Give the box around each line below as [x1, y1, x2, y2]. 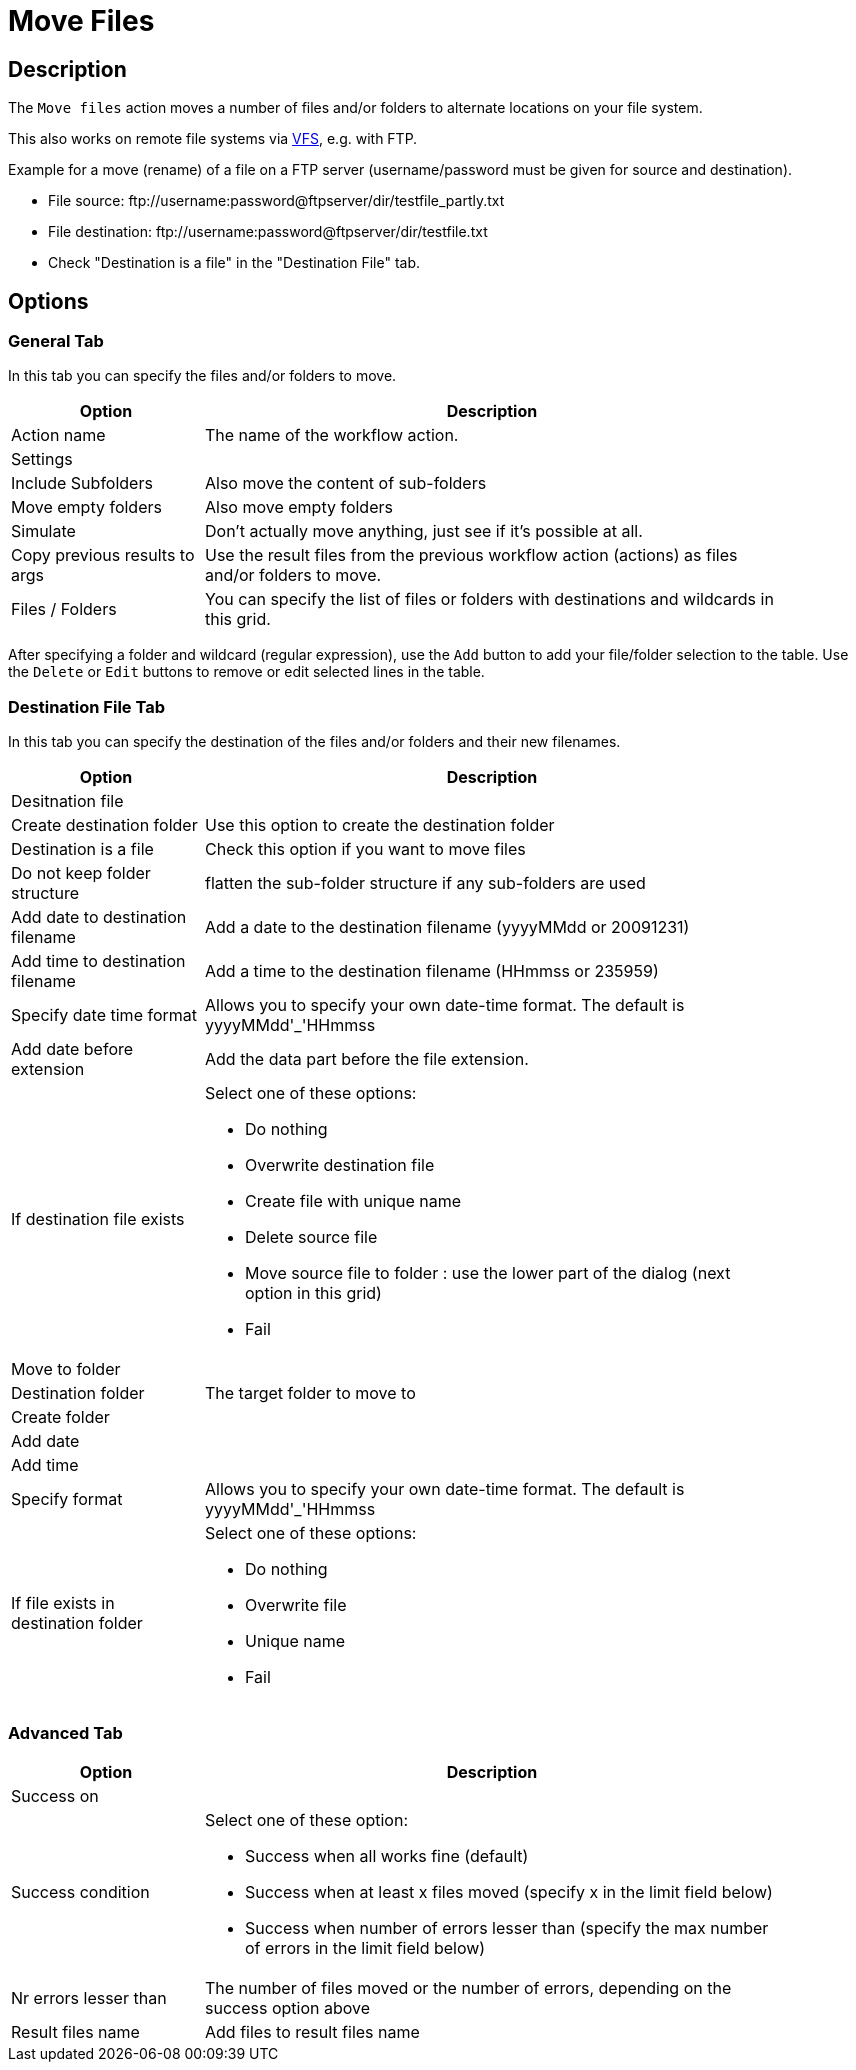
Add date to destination [11, 907, 187, 928]
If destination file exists [11, 1209, 185, 1230]
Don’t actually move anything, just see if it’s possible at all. [205, 521, 643, 542]
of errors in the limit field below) [245, 1937, 486, 1958]
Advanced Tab [8, 1722, 123, 1743]
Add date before [11, 1039, 134, 1060]
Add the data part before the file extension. [205, 1049, 529, 1070]
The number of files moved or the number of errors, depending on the [205, 1977, 732, 1998]
